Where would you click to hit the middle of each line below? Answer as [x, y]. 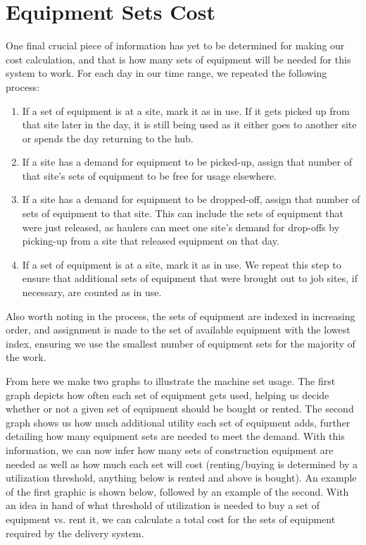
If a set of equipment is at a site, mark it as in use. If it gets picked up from [186, 110]
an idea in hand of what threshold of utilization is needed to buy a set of [163, 505]
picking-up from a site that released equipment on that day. [151, 241]
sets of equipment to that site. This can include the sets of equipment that [183, 213]
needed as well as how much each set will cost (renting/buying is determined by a [182, 464]
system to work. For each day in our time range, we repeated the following [166, 73]
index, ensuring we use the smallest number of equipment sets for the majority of [181, 343]
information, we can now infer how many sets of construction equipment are [170, 449]
